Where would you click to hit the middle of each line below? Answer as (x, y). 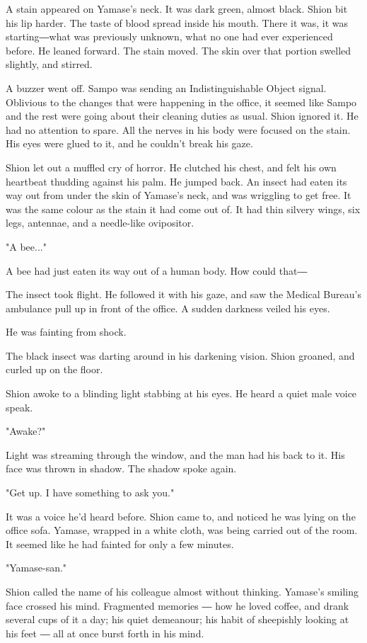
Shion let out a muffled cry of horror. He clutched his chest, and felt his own (171, 167)
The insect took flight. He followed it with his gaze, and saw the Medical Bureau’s (183, 294)
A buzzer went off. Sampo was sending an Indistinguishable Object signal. (166, 87)
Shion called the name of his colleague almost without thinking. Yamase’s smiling (182, 591)
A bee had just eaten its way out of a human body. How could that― (157, 270)
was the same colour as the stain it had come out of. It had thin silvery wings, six (183, 209)
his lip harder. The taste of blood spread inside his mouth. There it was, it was (177, 22)
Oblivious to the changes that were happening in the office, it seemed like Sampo (181, 102)
